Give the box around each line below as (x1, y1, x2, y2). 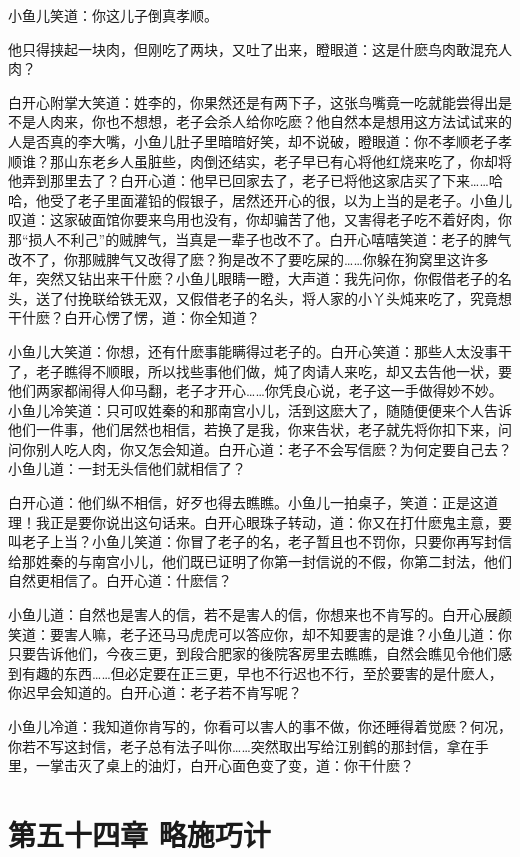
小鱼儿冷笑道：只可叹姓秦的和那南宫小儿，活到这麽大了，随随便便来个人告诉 (8, 399, 512, 420)
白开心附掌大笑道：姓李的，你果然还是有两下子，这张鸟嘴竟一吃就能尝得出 (8, 91, 498, 112)
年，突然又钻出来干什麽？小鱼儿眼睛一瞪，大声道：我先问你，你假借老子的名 (8, 268, 512, 289)
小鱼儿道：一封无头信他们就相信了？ (8, 458, 246, 479)
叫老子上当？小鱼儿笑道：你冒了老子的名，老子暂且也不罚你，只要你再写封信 (8, 531, 512, 552)
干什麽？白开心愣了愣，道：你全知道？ (8, 307, 260, 328)
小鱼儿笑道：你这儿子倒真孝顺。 (8, 5, 218, 25)
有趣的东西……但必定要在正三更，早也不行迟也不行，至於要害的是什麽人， (21, 662, 503, 683)
